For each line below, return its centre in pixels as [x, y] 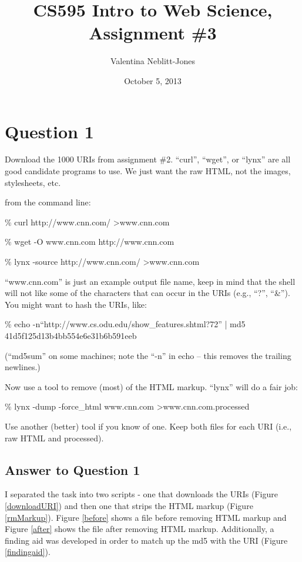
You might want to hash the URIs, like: [76, 304]
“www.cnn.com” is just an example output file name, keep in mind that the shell [150, 281]
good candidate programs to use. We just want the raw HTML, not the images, [148, 171]
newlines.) [23, 367]
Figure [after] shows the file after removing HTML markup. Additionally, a [140, 529]
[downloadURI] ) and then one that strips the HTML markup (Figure [129, 505]
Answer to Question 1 [73, 469]
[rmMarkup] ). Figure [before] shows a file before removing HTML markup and [146, 517]
